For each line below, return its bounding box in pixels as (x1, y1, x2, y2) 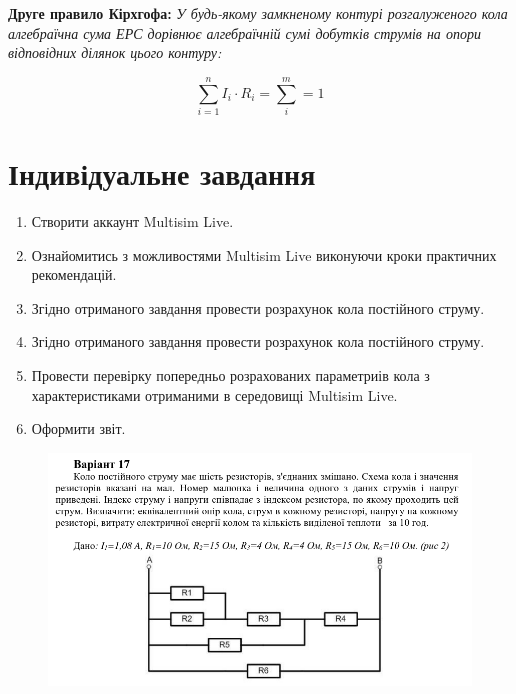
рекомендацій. (31, 264, 117, 285)
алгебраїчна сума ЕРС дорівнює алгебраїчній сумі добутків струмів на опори (8, 22, 481, 43)
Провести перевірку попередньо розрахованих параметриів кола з (31, 365, 430, 385)
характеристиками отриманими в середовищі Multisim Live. (31, 384, 398, 405)
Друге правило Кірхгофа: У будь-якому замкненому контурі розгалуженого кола (8, 3, 508, 23)
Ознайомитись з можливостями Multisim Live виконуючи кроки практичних (31, 244, 497, 265)
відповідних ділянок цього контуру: (8, 42, 222, 63)
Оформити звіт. (31, 418, 126, 439)
